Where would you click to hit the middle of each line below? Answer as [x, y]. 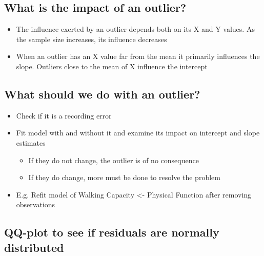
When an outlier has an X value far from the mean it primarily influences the [138, 56]
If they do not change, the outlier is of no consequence [114, 160]
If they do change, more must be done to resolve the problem [124, 177]
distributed [34, 247]
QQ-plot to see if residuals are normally [112, 232]
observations [36, 204]
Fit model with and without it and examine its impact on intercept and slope [138, 133]
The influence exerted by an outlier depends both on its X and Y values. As [135, 29]
